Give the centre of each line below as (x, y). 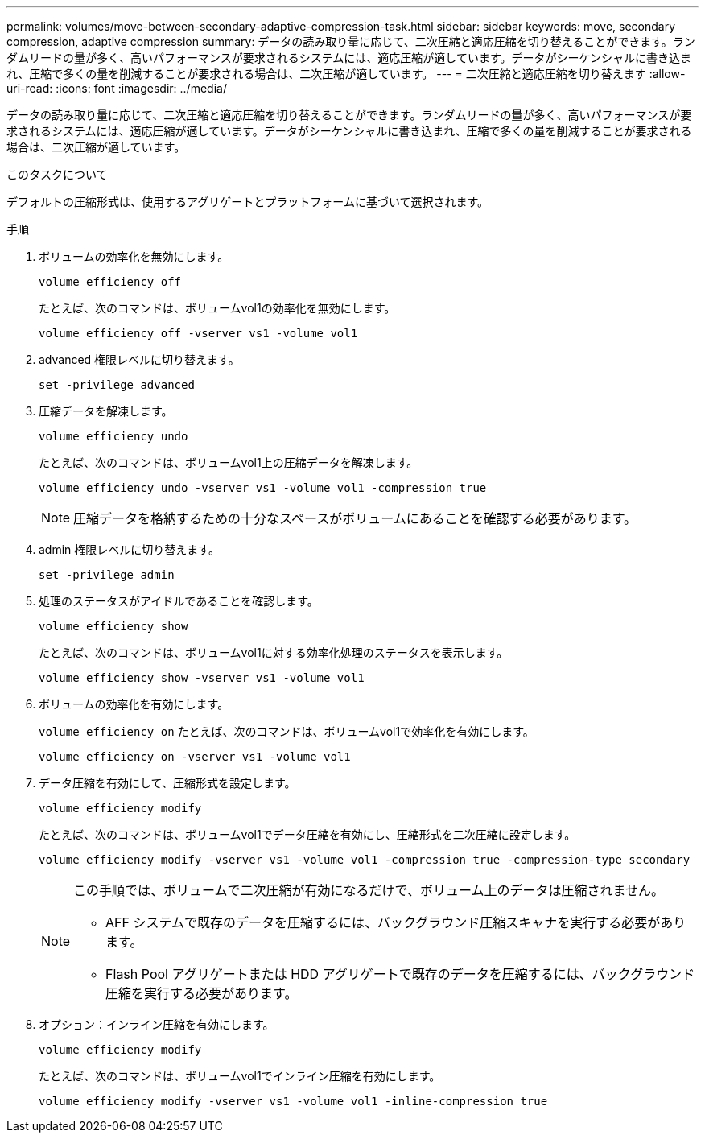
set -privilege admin (107, 575)
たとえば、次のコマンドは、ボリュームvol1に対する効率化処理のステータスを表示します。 (274, 652)
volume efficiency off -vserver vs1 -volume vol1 (198, 333)
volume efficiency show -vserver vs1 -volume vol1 (202, 678)
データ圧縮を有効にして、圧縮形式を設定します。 (167, 783)
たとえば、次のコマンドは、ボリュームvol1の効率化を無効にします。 (217, 308)
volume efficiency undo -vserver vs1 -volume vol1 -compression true (263, 488)
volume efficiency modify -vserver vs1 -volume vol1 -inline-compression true (293, 1101)
